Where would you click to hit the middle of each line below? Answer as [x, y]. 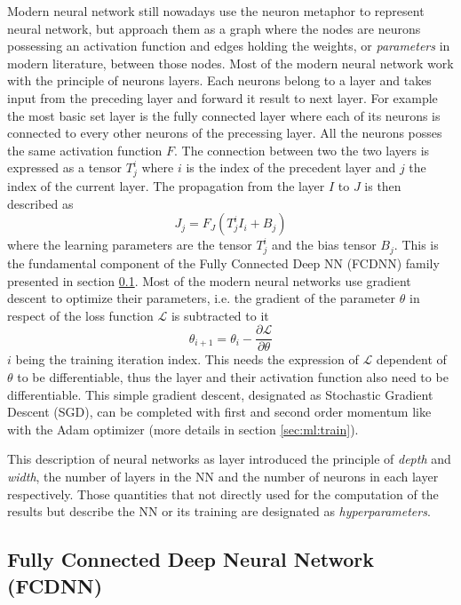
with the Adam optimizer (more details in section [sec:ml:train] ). [183, 429]
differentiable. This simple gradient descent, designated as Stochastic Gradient [220, 394]
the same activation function [85, 150]
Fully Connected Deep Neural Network [191, 559]
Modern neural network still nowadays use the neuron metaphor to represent [216, 11]
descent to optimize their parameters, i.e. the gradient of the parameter [202, 298]
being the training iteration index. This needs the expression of [187, 359]
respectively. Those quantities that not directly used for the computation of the [223, 494]
